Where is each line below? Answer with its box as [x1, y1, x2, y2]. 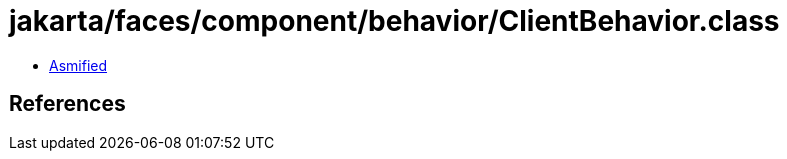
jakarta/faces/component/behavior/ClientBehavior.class [9, 4, 780, 38]
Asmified [49, 56, 108, 74]
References [9, 91, 126, 117]
